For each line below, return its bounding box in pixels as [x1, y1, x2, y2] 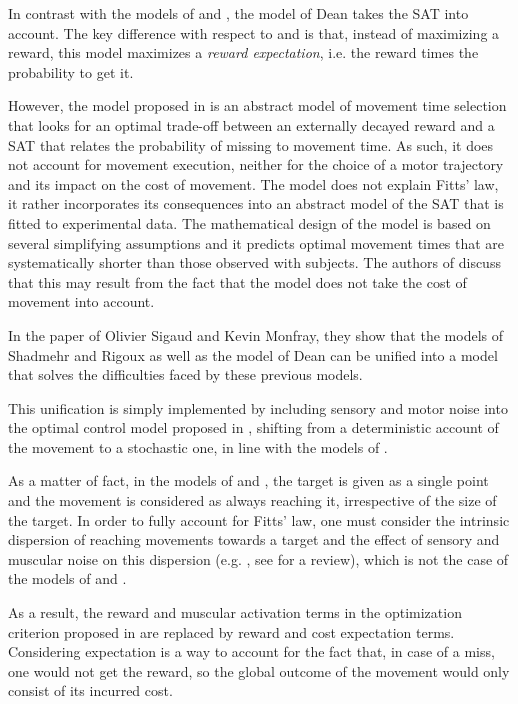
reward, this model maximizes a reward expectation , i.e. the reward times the [8, 42, 479, 63]
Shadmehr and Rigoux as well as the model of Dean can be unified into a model [8, 344, 498, 365]
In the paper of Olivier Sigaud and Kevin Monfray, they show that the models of [8, 324, 503, 345]
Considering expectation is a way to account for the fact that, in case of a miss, [8, 641, 495, 662]
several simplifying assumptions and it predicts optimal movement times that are [8, 232, 505, 253]
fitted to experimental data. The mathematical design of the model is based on [8, 212, 491, 233]
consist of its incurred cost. [8, 680, 173, 701]
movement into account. [8, 291, 155, 312]
